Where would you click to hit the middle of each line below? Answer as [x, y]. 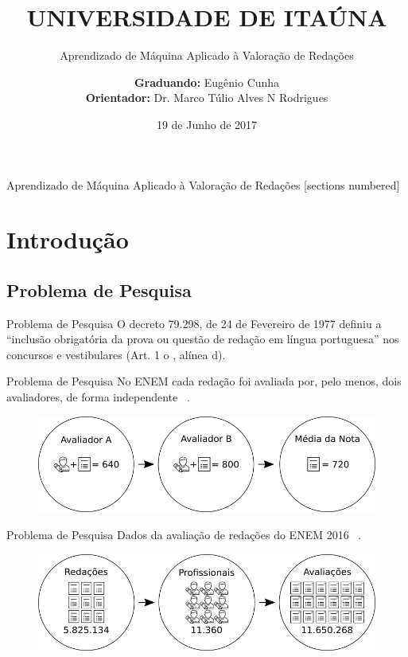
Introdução [68, 239]
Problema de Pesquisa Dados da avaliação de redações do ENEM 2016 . [184, 534]
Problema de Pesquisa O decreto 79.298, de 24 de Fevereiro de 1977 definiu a [194, 323]
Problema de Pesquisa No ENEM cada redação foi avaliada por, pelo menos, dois [204, 381]
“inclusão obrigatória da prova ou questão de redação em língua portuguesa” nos [203, 339]
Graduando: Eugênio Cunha [207, 82]
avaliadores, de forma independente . [98, 397]
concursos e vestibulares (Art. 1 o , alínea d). [116, 354]
